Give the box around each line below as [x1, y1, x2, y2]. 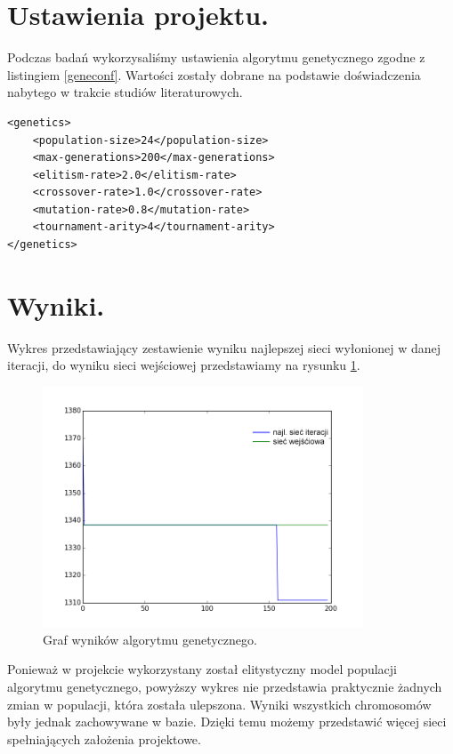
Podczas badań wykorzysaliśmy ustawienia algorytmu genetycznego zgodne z [7, 48, 425, 67]
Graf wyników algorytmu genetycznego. [43, 630, 257, 648]
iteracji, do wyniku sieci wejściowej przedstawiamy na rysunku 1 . [7, 356, 360, 374]
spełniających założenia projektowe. [7, 729, 201, 748]
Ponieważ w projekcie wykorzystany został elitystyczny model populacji [7, 660, 398, 678]
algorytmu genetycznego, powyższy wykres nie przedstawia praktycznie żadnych [7, 678, 442, 696]
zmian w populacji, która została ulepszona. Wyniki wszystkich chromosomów [7, 694, 432, 713]
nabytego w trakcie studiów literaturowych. [7, 83, 243, 101]
